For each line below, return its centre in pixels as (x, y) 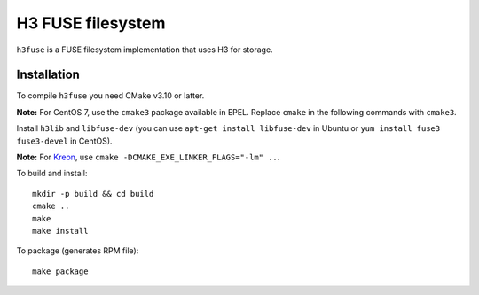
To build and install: (52, 174)
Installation (48, 75)
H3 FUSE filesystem (91, 23)
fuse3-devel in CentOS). (64, 141)
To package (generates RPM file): (78, 251)
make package (60, 271)
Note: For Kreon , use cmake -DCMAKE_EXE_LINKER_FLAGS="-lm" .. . (148, 157)
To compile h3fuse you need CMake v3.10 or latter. (110, 96)
